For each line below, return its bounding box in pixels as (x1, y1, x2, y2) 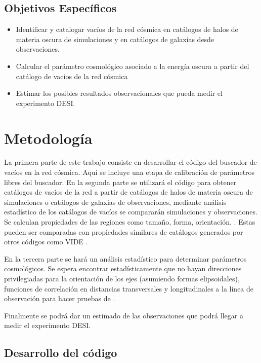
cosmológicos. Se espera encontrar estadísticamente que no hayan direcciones (4, 263, 242, 274)
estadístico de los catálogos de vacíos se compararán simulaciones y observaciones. (4, 206, 257, 217)
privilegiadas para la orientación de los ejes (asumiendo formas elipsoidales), (4, 273, 240, 284)
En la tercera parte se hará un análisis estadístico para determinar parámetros (4, 253, 247, 264)
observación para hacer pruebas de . (4, 293, 115, 304)
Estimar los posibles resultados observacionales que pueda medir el (16, 88, 223, 98)
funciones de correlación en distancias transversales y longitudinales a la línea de (4, 283, 254, 294)
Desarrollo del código (4, 345, 117, 360)
